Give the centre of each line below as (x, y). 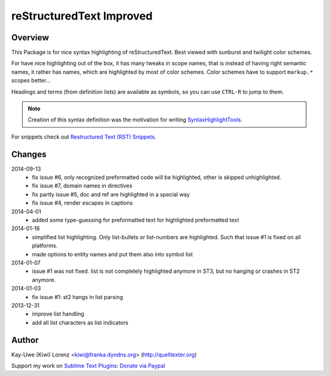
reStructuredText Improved (82, 16)
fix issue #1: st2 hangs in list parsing (78, 297)
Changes (29, 154)
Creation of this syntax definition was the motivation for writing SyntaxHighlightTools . (135, 120)
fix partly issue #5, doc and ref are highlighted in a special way (111, 194)
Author (25, 340)
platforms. (45, 246)
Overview (30, 38)
